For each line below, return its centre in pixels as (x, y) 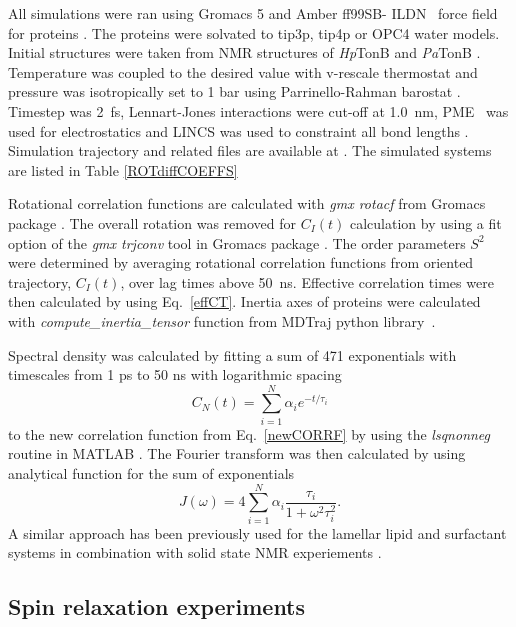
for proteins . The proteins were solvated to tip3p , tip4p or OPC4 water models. (254, 32)
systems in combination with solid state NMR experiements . (195, 552)
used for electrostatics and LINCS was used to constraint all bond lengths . (238, 130)
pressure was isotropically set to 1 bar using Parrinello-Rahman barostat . (234, 91)
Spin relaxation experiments (157, 606)
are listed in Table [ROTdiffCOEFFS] (123, 169)
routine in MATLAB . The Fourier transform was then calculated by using (237, 453)
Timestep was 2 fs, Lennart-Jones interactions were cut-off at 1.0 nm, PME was (258, 110)
